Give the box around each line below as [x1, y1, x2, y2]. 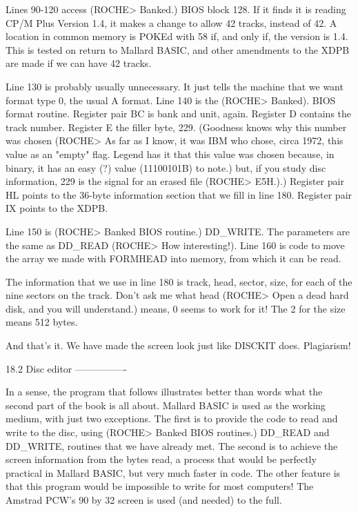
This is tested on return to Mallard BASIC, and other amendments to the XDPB [6, 42, 350, 57]
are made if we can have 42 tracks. [6, 56, 152, 70]
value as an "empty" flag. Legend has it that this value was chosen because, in [6, 146, 335, 161]
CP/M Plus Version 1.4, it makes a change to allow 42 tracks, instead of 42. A [6, 15, 337, 30]
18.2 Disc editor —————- [6, 361, 127, 375]
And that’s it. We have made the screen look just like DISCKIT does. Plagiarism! [6, 338, 351, 353]
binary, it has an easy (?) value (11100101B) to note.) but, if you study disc [6, 160, 326, 175]
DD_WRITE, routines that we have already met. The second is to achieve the [6, 438, 338, 453]
